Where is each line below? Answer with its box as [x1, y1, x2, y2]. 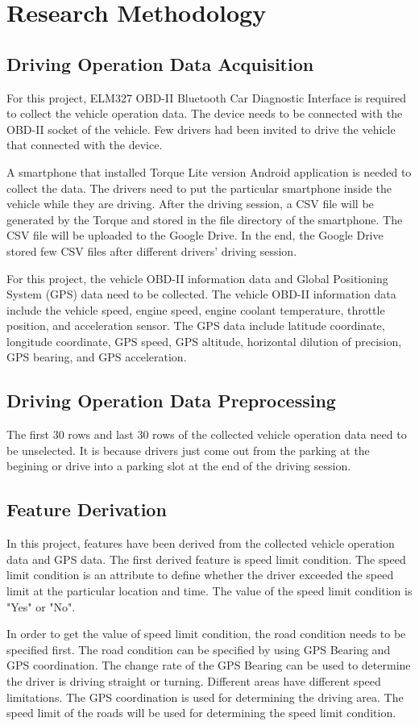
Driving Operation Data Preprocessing [6, 388, 336, 413]
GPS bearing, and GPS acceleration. [6, 348, 187, 365]
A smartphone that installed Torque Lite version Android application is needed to [6, 163, 412, 180]
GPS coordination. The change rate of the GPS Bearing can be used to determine [6, 657, 411, 674]
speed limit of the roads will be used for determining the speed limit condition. [6, 704, 396, 721]
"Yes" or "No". [6, 598, 76, 615]
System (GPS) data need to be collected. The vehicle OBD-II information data [6, 286, 396, 302]
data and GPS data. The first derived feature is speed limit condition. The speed [6, 550, 406, 567]
